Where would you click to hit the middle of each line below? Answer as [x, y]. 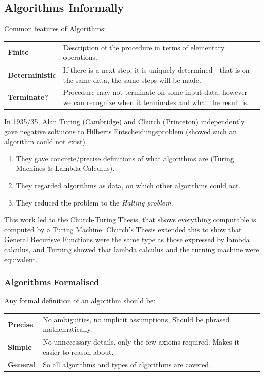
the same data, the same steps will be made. [132, 79]
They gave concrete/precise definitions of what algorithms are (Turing [125, 158]
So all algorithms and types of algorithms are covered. [127, 364]
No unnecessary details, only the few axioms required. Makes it [141, 342]
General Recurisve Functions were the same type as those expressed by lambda [127, 239]
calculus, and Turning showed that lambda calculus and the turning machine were [132, 249]
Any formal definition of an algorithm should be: [80, 301]
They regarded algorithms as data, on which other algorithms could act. [128, 185]
